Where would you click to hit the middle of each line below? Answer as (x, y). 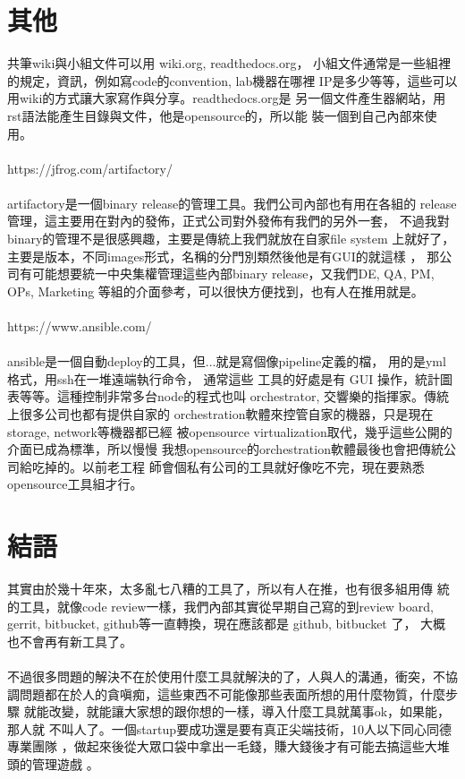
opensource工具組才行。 (75, 484)
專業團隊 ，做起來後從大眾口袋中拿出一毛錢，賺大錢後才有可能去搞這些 (216, 746)
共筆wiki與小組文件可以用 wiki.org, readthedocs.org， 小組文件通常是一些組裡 (229, 63)
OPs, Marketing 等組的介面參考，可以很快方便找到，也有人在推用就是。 (216, 291)
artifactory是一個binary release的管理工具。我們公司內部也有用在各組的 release (232, 203)
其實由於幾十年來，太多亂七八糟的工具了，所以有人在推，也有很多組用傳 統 (228, 589)
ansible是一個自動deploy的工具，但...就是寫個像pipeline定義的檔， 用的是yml (227, 361)
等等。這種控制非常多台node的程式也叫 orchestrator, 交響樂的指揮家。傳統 (234, 396)
